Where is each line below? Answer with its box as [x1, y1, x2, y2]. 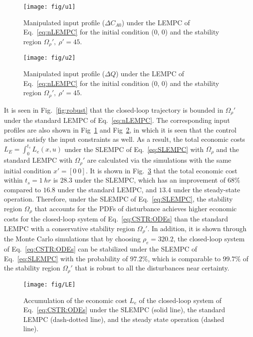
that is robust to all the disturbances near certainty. [75, 263, 230, 273]
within [4, 175, 23, 185]
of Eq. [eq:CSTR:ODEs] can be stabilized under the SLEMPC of [4, 244, 197, 254]
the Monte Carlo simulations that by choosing [4, 234, 141, 244]
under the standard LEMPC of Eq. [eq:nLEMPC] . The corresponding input [4, 115, 230, 125]
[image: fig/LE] [23, 281, 76, 288]
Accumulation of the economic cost [23, 295, 127, 305]
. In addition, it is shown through [147, 223, 247, 233]
